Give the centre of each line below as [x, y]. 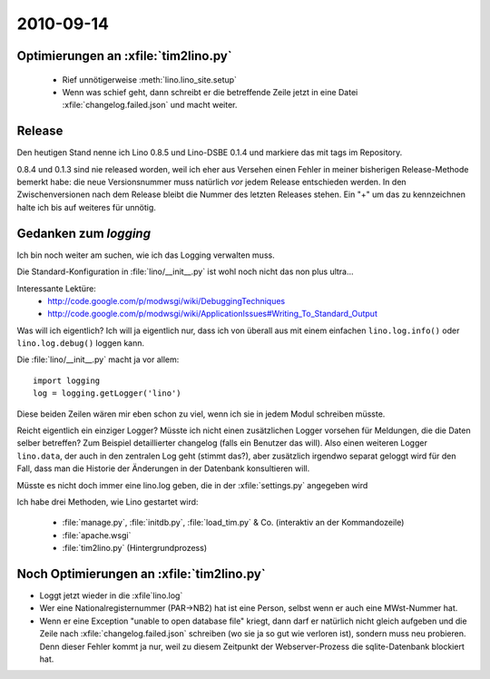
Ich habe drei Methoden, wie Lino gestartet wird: [108, 502]
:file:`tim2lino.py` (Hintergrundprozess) [135, 548]
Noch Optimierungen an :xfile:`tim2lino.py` [142, 573]
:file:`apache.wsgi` [97, 535]
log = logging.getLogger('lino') [107, 394]
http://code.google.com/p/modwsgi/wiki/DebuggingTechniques [167, 300]
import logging [67, 380]
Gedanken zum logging [84, 233]
